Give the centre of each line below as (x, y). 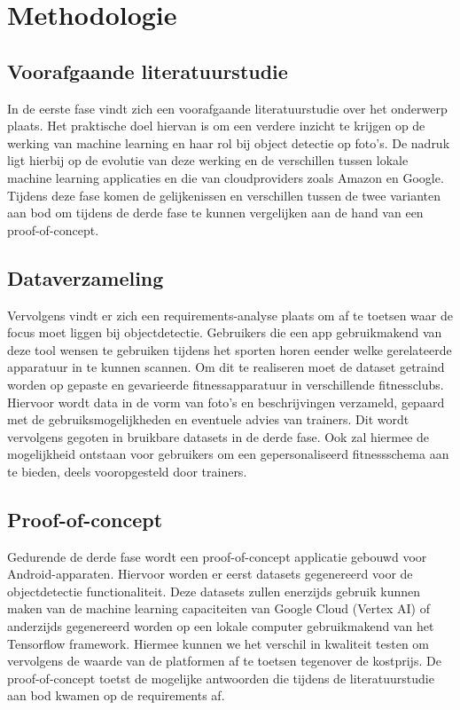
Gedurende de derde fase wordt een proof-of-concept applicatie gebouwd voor (217, 556)
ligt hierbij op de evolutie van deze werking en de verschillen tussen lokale (208, 160)
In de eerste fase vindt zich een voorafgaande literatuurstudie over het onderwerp (227, 108)
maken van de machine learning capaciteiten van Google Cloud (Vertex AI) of (218, 608)
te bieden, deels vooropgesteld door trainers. (127, 471)
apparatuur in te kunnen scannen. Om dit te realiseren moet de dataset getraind (226, 367)
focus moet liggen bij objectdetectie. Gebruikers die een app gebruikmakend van (225, 332)
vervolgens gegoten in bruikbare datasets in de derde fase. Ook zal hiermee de (218, 436)
